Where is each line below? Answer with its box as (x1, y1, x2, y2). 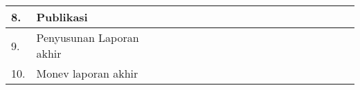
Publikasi (36, 9, 88, 25)
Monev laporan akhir (36, 65, 138, 81)
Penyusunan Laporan (36, 30, 139, 45)
